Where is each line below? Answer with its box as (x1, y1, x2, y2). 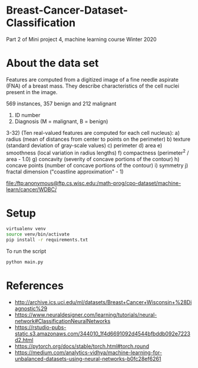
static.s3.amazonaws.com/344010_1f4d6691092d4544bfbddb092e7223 (14, 330, 190, 337)
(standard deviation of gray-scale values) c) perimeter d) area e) (6, 141, 163, 149)
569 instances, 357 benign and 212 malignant (6, 100, 117, 107)
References (6, 279, 64, 293)
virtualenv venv (6, 226, 46, 232)
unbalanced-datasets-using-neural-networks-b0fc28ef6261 (14, 355, 161, 362)
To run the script (6, 248, 47, 255)
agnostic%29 (14, 305, 48, 312)
